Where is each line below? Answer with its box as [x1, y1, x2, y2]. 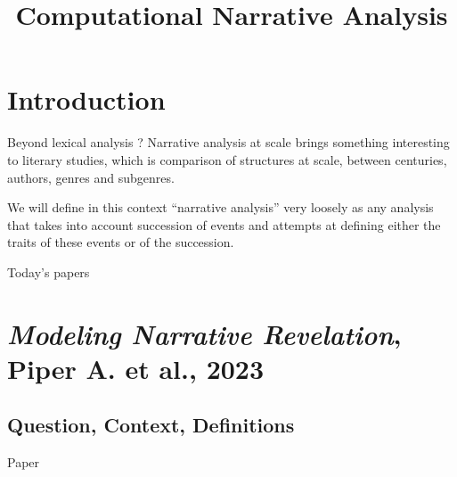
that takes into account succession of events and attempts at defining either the [7, 215, 441, 234]
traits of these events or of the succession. [7, 233, 234, 251]
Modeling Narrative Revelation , [7, 315, 402, 352]
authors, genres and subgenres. [7, 168, 175, 186]
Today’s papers [7, 262, 90, 281]
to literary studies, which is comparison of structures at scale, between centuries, [7, 150, 447, 169]
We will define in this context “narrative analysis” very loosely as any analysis [7, 198, 434, 217]
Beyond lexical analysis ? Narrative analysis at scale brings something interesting [7, 133, 450, 152]
